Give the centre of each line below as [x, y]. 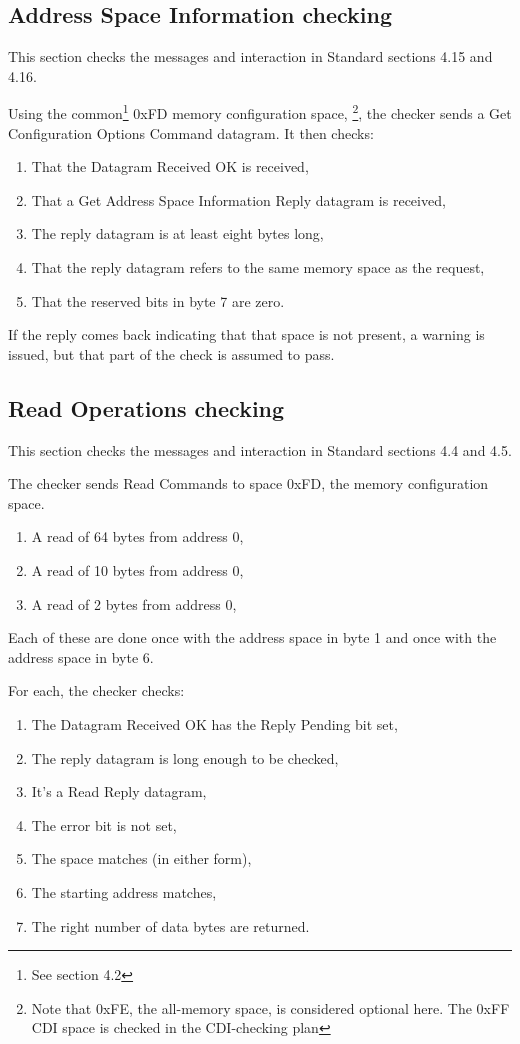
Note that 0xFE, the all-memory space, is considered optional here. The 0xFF [270, 1007]
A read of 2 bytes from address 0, [134, 603]
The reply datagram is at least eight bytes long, [177, 233]
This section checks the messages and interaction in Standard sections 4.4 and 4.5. [260, 449]
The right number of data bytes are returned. [170, 925]
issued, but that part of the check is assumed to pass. [171, 353]
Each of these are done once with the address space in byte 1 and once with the [252, 637]
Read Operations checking [146, 407]
